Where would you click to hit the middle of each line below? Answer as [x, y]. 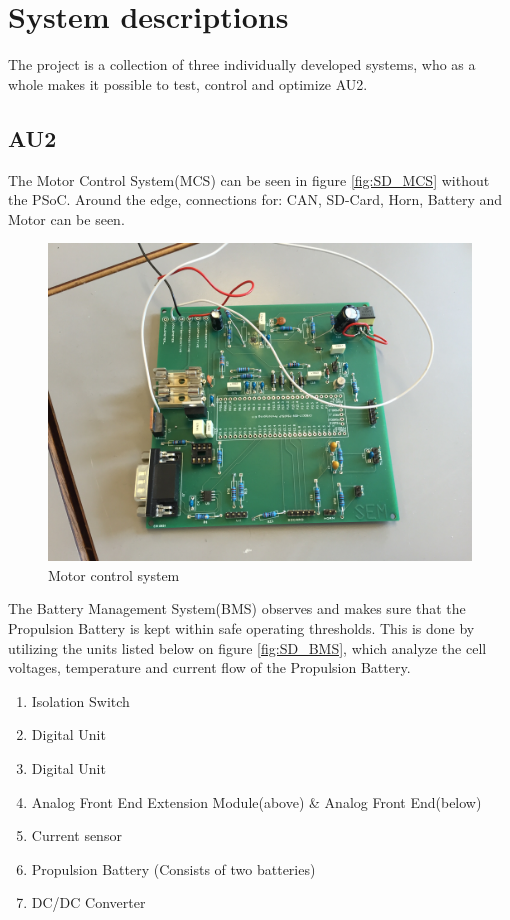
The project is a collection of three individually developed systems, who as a [242, 64]
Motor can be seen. [66, 218]
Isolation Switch [80, 700]
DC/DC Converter [88, 902]
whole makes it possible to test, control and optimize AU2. [188, 83]
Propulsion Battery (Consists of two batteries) [173, 868]
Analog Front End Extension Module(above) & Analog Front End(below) [256, 801]
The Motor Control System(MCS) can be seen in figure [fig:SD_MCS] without [249, 179]
